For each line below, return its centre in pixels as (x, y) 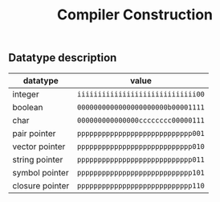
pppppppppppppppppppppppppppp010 (141, 146)
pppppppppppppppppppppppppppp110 (141, 186)
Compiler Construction (135, 15)
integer (26, 94)
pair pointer (34, 133)
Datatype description (63, 58)
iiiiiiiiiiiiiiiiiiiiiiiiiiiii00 (141, 94)
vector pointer (39, 146)
